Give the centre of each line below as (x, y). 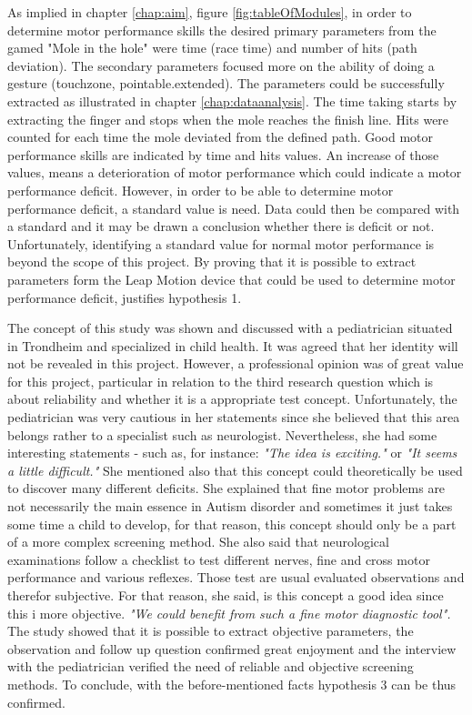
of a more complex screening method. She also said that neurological (198, 542)
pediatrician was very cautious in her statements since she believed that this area (234, 417)
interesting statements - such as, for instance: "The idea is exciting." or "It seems (232, 453)
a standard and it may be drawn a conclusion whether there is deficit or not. (221, 226)
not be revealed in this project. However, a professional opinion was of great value (236, 363)
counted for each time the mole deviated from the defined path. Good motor (221, 137)
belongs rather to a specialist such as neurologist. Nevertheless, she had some (222, 434)
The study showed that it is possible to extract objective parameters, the (211, 631)
